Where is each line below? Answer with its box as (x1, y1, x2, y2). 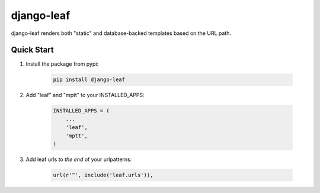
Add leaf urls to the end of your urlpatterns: (25, 156, 132, 163)
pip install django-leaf (53, 76, 126, 83)
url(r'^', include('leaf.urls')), (53, 172, 153, 178)
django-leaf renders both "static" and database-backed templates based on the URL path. (11, 30, 231, 37)
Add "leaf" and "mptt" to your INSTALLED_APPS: (25, 92, 145, 99)
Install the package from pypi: (25, 60, 99, 67)
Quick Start (11, 45, 54, 55)
